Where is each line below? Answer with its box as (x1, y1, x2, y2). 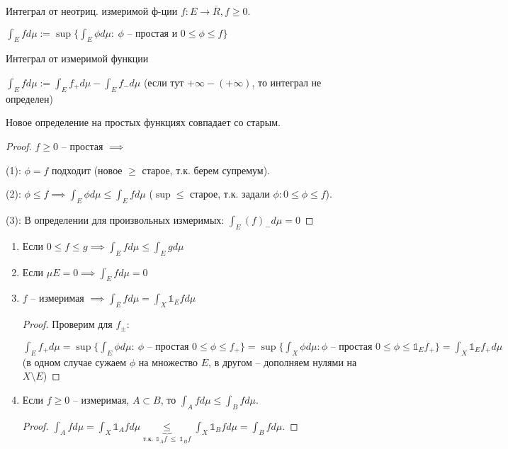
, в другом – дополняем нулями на (208, 354, 357, 369)
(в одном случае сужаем (22, 354, 127, 369)
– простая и (127, 28, 178, 39)
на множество (138, 354, 198, 369)
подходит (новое (52, 162, 123, 177)
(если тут (143, 74, 184, 89)
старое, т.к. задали (190, 186, 270, 201)
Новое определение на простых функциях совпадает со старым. (6, 115, 281, 130)
